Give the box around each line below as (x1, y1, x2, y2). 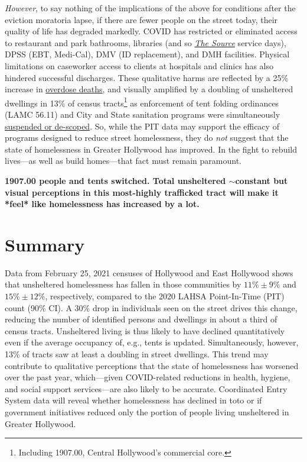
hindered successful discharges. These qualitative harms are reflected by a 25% (5, 71, 289, 83)
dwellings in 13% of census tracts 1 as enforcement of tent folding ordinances (5, 95, 279, 109)
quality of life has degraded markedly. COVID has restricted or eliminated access (5, 25, 298, 37)
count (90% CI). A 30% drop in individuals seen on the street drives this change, (5, 301, 298, 314)
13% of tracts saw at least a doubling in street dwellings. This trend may (5, 348, 269, 360)
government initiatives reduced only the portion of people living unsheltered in (5, 406, 289, 418)
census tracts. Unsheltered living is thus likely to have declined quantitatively (5, 324, 285, 337)
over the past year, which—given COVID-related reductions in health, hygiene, (5, 371, 290, 383)
